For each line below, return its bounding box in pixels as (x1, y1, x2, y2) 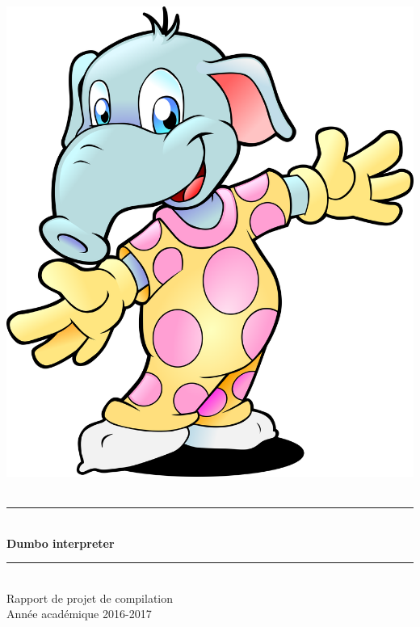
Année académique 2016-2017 (6, 605, 152, 622)
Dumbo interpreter (6, 534, 115, 551)
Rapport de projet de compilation (6, 589, 174, 606)
